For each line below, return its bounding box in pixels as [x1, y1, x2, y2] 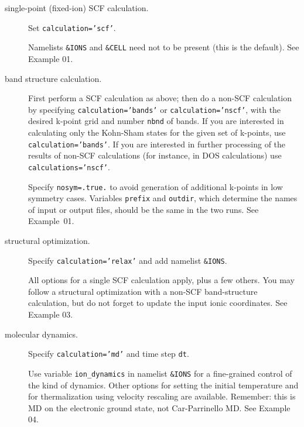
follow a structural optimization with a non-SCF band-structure [28, 285, 258, 297]
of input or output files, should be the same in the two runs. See [28, 203, 259, 215]
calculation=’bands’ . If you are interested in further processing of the [28, 137, 286, 150]
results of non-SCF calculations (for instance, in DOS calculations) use [28, 149, 282, 161]
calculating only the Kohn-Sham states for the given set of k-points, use [28, 126, 286, 138]
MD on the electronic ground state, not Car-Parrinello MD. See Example [28, 401, 291, 414]
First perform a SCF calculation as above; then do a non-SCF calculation [28, 92, 292, 104]
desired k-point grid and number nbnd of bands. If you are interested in [28, 115, 284, 127]
